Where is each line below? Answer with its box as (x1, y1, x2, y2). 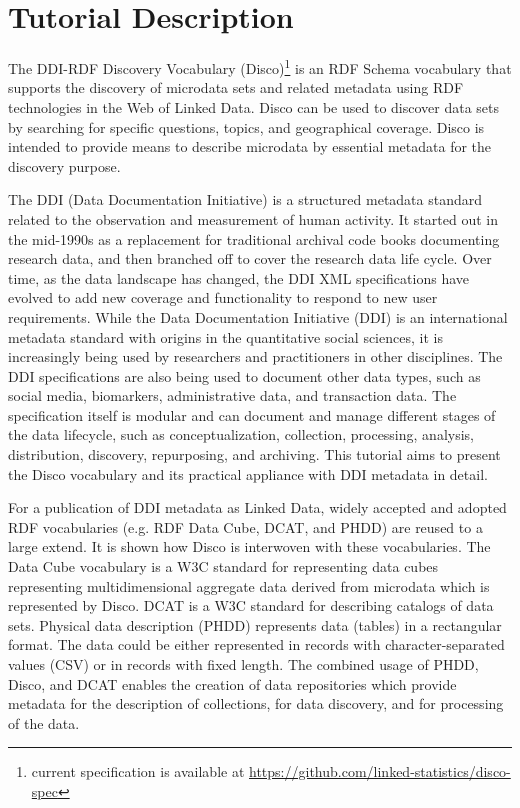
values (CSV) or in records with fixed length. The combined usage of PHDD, (8, 654, 479, 674)
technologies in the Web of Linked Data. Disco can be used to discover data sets (8, 96, 500, 117)
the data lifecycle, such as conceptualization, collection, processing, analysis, (8, 424, 474, 445)
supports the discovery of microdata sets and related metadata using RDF (8, 77, 464, 98)
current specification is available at (31, 761, 245, 782)
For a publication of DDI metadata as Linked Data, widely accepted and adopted (8, 497, 507, 518)
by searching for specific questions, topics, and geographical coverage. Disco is (8, 116, 485, 137)
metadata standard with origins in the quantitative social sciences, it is (8, 326, 443, 347)
